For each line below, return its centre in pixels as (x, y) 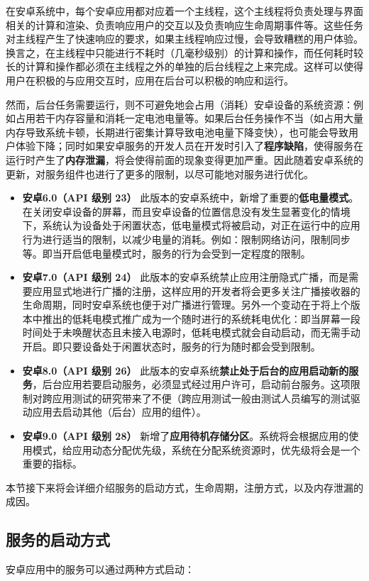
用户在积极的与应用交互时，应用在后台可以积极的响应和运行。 (150, 80)
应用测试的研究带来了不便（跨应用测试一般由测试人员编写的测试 (201, 398)
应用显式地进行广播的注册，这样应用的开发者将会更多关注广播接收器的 (196, 290)
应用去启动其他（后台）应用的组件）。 (119, 412)
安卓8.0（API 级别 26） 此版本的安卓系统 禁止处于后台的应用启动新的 (186, 370)
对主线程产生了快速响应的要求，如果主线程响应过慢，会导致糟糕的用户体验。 (184, 39)
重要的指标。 (52, 464)
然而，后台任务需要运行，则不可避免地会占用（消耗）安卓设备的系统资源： (180, 104)
